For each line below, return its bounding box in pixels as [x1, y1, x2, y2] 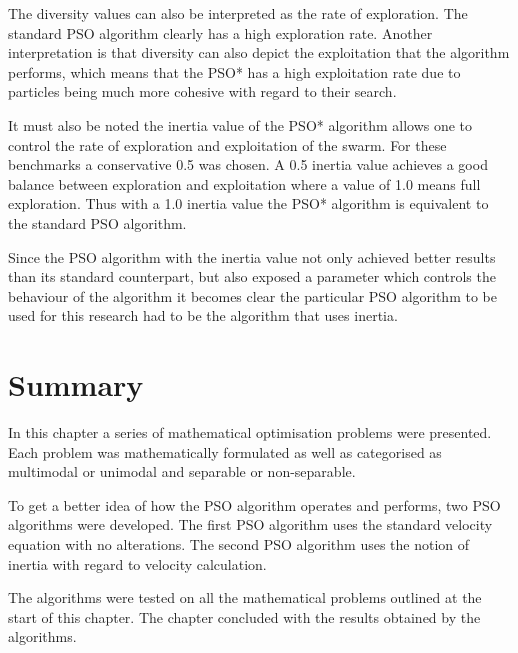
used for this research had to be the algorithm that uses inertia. [8, 305, 398, 326]
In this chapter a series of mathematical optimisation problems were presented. [8, 422, 492, 443]
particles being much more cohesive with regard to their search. [8, 81, 397, 102]
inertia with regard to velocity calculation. [8, 553, 267, 574]
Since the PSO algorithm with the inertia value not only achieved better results [8, 246, 496, 267]
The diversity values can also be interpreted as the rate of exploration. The [8, 3, 468, 23]
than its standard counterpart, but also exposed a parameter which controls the [8, 266, 496, 287]
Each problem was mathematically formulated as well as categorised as [8, 441, 442, 462]
